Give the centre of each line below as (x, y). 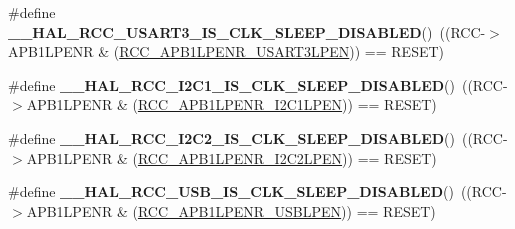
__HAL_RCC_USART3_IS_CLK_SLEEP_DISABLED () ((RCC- (247, 31)
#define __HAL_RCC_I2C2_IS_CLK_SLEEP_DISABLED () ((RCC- (258, 137)
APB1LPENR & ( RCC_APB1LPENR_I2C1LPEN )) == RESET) (231, 104)
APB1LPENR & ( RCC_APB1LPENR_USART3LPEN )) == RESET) (226, 51)
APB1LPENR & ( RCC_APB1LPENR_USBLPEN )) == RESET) (231, 210)
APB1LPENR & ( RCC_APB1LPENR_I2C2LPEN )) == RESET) (231, 157)
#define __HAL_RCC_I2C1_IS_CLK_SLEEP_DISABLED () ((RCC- (258, 84)
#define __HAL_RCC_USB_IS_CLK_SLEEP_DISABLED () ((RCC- (257, 191)
